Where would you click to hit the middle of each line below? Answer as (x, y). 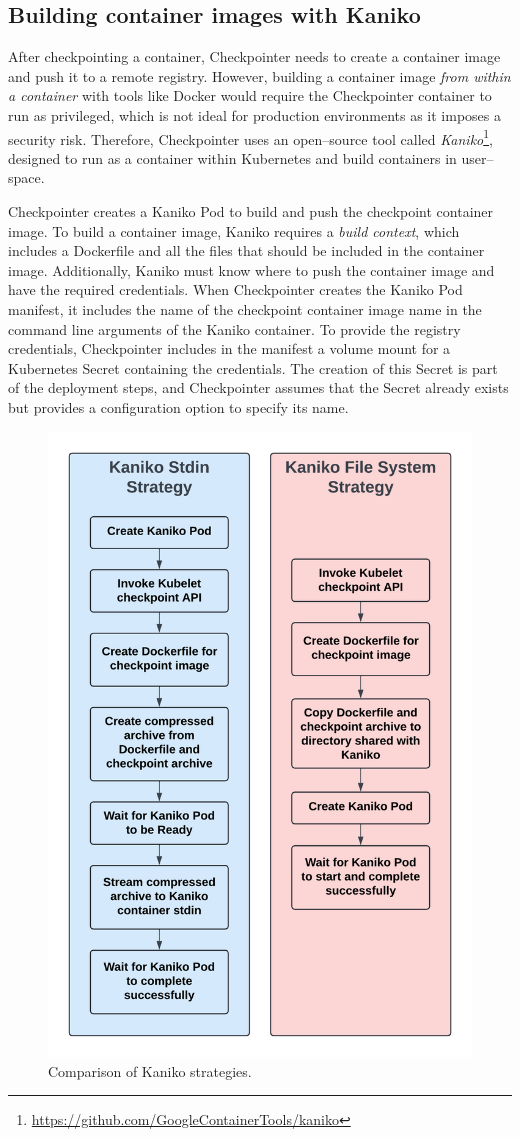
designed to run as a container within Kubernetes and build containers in (232, 157)
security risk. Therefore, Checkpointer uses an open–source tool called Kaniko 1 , (250, 137)
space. (26, 177)
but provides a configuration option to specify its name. (178, 406)
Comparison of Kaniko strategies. (150, 1070)
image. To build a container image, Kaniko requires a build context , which (234, 230)
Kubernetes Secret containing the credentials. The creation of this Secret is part (253, 367)
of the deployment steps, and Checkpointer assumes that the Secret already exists (258, 387)
